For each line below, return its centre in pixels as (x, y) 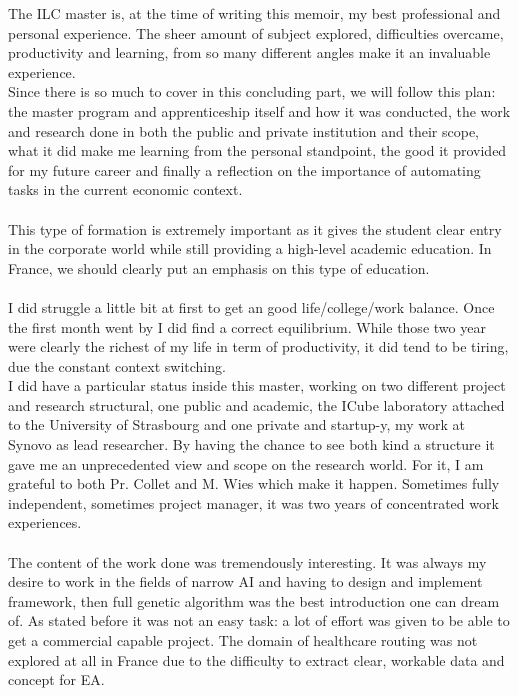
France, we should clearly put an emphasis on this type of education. (219, 267)
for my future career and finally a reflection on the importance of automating (244, 169)
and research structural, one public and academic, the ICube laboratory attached (256, 404)
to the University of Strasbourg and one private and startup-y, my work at (237, 424)
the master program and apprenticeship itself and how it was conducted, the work (259, 110)
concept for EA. (56, 679)
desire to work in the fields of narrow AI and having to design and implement (245, 581)
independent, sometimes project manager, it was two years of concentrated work (253, 502)
